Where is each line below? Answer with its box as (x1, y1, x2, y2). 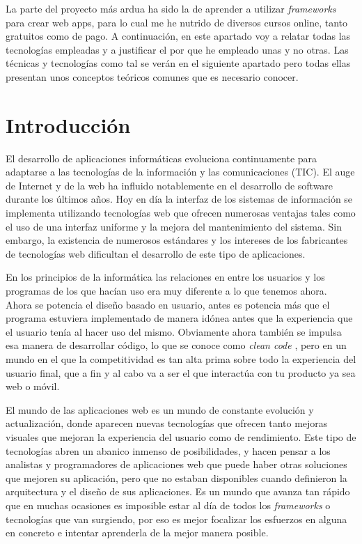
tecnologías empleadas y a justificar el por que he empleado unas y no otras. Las (6, 42, 349, 56)
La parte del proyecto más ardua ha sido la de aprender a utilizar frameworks (6, 1, 336, 15)
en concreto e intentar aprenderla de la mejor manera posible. (6, 525, 269, 540)
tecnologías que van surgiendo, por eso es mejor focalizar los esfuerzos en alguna (6, 511, 347, 526)
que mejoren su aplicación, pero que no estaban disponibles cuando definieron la (6, 470, 347, 485)
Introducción (6, 110, 131, 139)
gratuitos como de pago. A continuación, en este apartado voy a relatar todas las (6, 29, 351, 43)
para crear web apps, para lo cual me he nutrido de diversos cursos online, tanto (6, 15, 348, 29)
